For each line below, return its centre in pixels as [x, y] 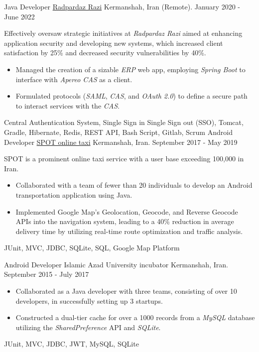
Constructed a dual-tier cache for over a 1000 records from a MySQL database [135, 317]
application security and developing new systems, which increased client [114, 43]
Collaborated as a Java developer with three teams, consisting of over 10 [126, 291]
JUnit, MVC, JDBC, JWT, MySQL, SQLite [71, 344]
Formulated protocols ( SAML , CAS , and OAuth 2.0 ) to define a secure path [131, 96]
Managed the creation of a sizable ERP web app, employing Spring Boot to [130, 69]
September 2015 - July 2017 [47, 274]
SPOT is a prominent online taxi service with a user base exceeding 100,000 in [124, 159]
